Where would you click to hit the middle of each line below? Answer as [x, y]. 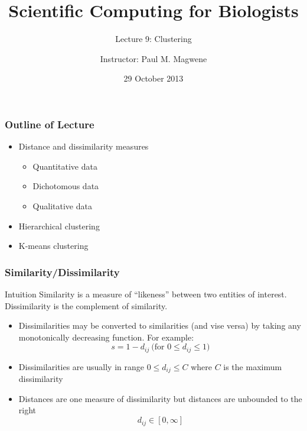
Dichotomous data [66, 186]
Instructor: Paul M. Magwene [153, 58]
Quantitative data [65, 166]
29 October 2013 [153, 78]
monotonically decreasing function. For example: [106, 337]
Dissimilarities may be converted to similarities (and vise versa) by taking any [160, 325]
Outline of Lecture [50, 124]
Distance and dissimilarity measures [84, 146]
